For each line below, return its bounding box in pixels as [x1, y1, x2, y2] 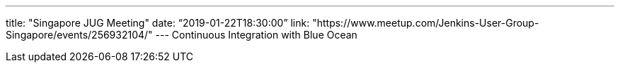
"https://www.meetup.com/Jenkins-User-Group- [312, 17, 539, 29]
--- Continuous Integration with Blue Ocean [155, 29, 357, 41]
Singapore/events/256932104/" [6, 29, 153, 41]
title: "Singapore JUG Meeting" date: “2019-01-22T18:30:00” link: [6, 17, 310, 29]
